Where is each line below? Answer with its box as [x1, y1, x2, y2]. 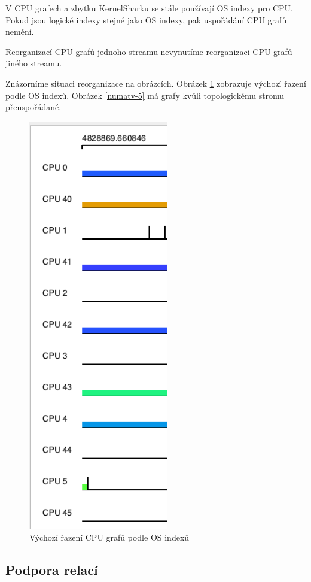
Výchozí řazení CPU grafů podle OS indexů [29, 531, 190, 543]
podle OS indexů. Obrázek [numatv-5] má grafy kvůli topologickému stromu [5, 89, 285, 101]
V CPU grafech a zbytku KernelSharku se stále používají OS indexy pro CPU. [5, 2, 294, 14]
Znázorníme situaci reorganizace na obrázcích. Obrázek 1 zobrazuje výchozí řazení [5, 77, 306, 89]
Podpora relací [5, 560, 98, 578]
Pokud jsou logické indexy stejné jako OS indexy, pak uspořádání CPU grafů [5, 13, 287, 26]
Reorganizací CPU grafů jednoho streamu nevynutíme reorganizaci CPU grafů [5, 45, 292, 57]
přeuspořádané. [5, 101, 62, 113]
